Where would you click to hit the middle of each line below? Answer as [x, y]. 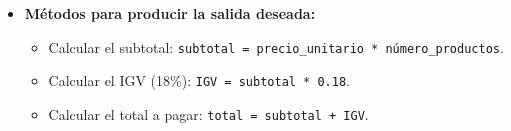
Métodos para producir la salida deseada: [170, 13]
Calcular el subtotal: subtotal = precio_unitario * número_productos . [276, 46]
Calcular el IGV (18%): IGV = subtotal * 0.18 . [199, 80]
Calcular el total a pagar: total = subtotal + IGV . [208, 113]
